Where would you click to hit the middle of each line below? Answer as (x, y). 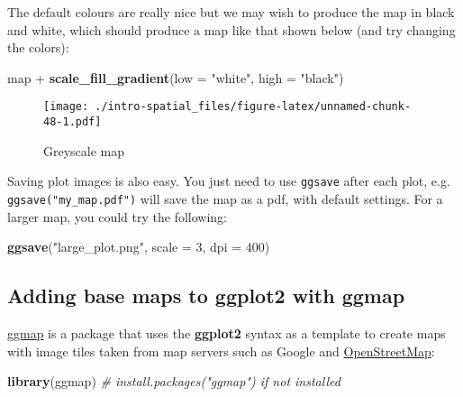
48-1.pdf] (73, 122)
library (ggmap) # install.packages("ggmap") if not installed (174, 381)
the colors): (38, 47)
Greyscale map (84, 150)
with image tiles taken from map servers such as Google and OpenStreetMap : (221, 351)
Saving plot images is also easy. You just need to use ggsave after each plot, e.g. (229, 181)
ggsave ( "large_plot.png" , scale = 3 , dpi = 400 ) (139, 247)
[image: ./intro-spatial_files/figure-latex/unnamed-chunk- (227, 107)
